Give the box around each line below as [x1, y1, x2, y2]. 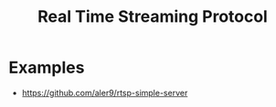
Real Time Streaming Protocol [37, 6, 269, 27]
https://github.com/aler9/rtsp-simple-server [21, 87, 188, 98]
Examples [8, 57, 85, 78]
